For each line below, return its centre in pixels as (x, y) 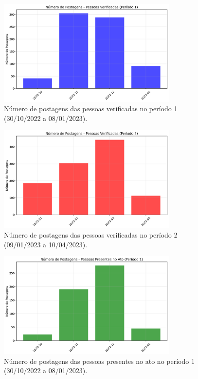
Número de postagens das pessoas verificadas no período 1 (91, 109)
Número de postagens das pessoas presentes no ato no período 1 (99, 361)
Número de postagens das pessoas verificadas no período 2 (91, 235)
